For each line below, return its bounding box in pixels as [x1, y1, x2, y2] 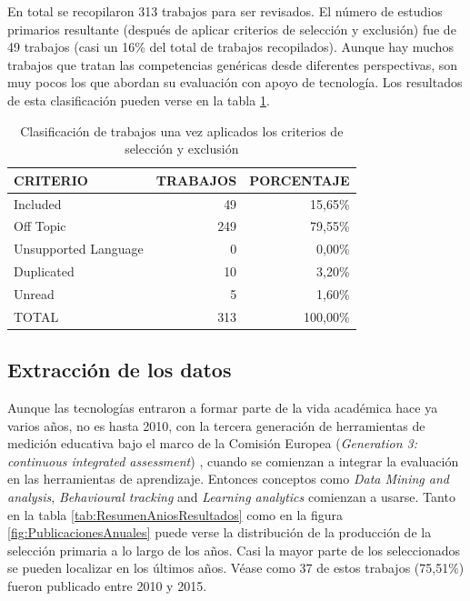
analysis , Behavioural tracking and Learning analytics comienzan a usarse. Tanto [7, 487, 455, 506]
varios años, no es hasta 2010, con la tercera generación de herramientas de [7, 416, 425, 435]
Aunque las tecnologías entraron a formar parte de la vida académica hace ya [7, 398, 438, 417]
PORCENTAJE [249, 170, 350, 189]
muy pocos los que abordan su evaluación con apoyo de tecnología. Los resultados [7, 73, 463, 92]
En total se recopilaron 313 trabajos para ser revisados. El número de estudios [7, 2, 443, 20]
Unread [14, 284, 55, 303]
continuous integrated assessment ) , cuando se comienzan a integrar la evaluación [7, 451, 459, 470]
